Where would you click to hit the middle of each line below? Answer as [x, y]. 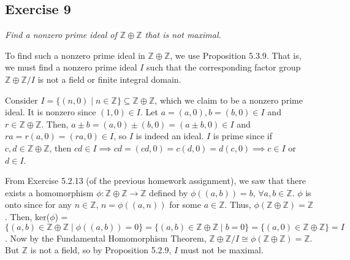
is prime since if [243, 136]
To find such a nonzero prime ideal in [75, 55]
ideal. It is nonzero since [51, 112]
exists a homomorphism [49, 192]
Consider [21, 100]
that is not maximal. [183, 35]
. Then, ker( [28, 216]
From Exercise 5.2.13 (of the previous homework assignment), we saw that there [155, 181]
